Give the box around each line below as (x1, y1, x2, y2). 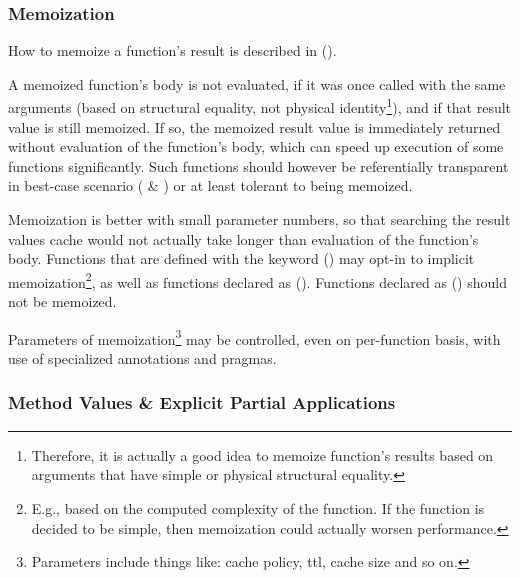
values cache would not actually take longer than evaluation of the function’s (8, 228, 479, 249)
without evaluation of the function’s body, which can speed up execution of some (8, 136, 504, 157)
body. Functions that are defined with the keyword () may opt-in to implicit (8, 248, 475, 269)
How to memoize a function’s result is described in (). (8, 40, 337, 61)
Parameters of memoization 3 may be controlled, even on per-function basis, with (8, 325, 501, 349)
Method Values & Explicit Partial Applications (8, 390, 396, 415)
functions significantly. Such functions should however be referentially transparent (8, 155, 509, 176)
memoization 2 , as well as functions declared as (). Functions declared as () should (8, 268, 507, 292)
